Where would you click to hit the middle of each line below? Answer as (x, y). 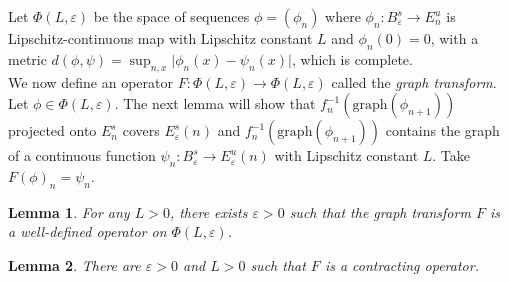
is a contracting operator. (401, 264)
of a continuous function (82, 155)
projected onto (52, 130)
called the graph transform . (414, 81)
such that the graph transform (380, 211)
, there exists (208, 211)
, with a (454, 38)
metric (27, 58)
